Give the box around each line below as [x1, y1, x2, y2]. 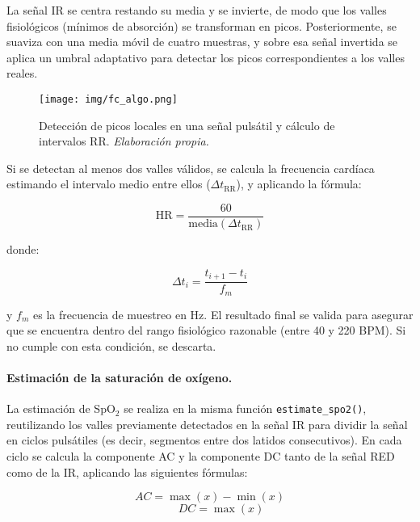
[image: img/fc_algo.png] [39, 93, 178, 105]
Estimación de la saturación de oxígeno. [6, 368, 233, 385]
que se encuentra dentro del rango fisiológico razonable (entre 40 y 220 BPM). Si [6, 322, 406, 339]
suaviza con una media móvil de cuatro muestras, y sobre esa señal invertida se [6, 33, 398, 50]
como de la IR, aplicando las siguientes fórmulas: [6, 463, 248, 480]
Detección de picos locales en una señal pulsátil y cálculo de [39, 116, 335, 133]
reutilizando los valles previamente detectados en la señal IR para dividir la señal [6, 415, 408, 432]
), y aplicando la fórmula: [236, 175, 362, 192]
